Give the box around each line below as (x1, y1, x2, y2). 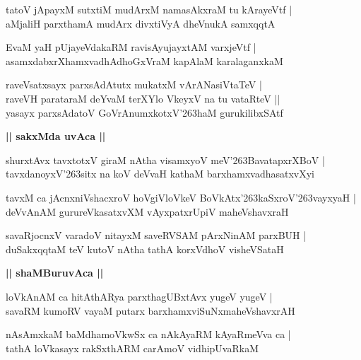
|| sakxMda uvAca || (6, 129, 106, 144)
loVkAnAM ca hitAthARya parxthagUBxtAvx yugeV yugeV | (6, 289, 273, 303)
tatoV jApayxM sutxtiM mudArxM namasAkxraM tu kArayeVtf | (6, 2, 292, 16)
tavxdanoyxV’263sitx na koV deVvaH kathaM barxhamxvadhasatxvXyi (6, 166, 314, 181)
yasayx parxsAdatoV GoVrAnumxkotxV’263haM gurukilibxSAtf (6, 105, 283, 120)
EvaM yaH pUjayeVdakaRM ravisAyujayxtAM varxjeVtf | (6, 40, 256, 54)
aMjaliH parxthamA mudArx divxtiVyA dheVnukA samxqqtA (6, 16, 276, 30)
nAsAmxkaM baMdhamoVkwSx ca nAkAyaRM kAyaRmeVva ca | (6, 327, 291, 342)
